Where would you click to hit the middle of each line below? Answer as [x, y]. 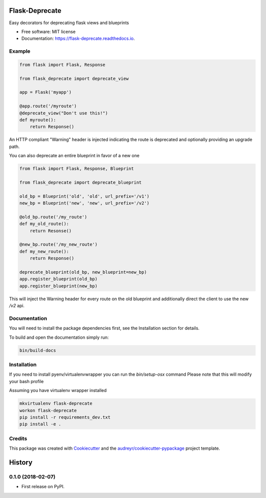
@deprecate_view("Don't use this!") [64, 113]
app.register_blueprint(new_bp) [59, 286]
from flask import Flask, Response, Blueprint [77, 169]
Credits [18, 438]
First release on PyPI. [43, 487]
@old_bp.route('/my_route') [53, 217]
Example [20, 51]
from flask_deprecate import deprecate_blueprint [81, 182]
